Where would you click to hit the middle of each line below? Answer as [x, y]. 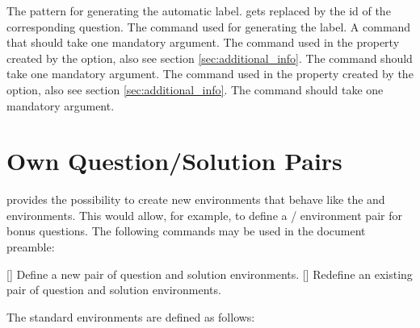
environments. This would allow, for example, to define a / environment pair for [204, 215]
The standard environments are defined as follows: [131, 316]
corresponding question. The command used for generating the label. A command [209, 26]
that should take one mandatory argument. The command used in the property [203, 42]
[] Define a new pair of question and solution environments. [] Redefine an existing [210, 274]
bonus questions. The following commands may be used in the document [186, 231]
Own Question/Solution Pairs [174, 161]
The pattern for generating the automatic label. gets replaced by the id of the [199, 10]
